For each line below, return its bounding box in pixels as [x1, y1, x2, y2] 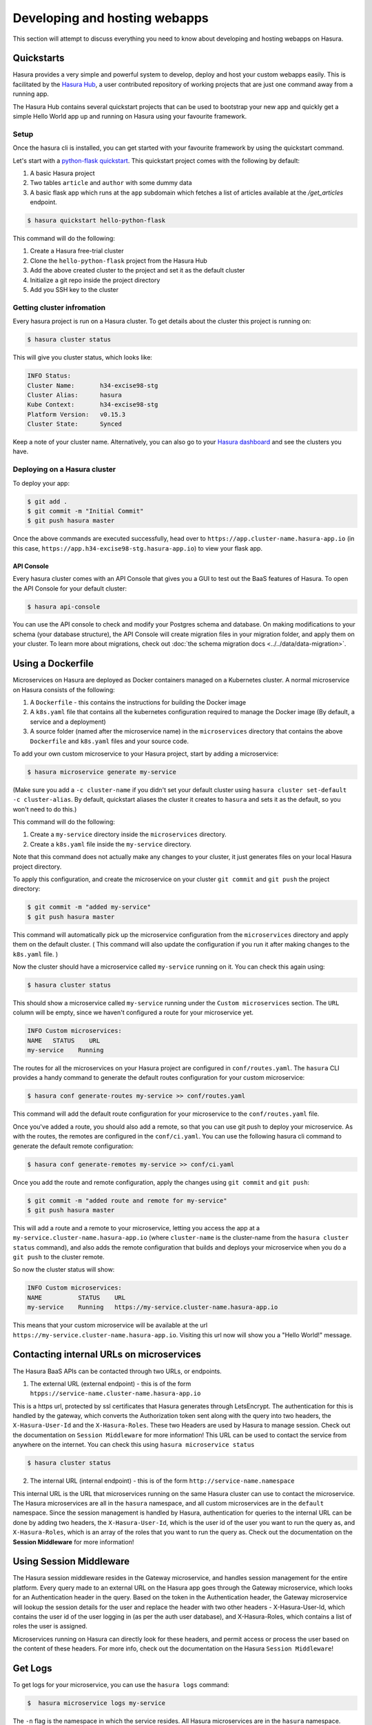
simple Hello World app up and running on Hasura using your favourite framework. [12, 112, 247, 121]
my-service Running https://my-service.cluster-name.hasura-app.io [27, 1303, 278, 1311]
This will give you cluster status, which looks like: [12, 353, 153, 362]
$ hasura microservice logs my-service [27, 1699, 165, 1707]
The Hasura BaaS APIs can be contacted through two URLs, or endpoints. [12, 1367, 222, 1375]
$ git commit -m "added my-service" [27, 903, 152, 911]
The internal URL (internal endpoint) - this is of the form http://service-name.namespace [30, 1477, 295, 1485]
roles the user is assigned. [12, 1622, 87, 1630]
